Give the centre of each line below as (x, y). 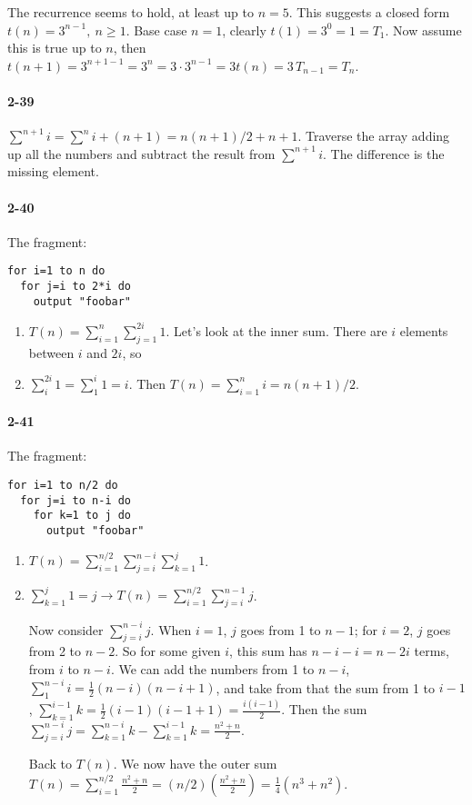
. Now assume (423, 30)
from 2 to (55, 651)
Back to (50, 764)
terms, (432, 651)
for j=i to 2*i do (76, 286)
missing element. (53, 171)
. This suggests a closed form (369, 12)
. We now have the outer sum (195, 764)
